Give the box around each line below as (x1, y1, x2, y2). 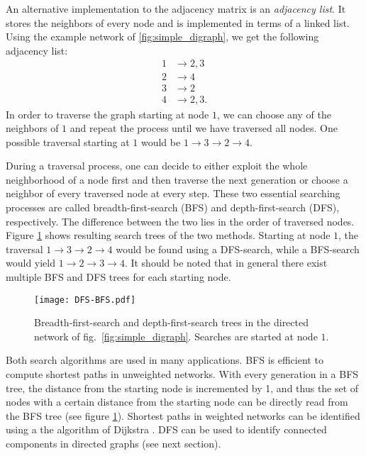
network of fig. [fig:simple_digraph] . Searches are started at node (34, 328, 318, 343)
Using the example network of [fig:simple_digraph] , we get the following (6, 29, 319, 44)
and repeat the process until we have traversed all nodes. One (70, 121, 338, 135)
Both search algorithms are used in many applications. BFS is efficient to (6, 352, 323, 367)
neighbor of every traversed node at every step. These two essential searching (6, 186, 340, 201)
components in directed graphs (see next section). (6, 436, 221, 451)
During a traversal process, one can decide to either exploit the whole (6, 158, 308, 173)
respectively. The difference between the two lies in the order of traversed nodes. (6, 213, 355, 228)
